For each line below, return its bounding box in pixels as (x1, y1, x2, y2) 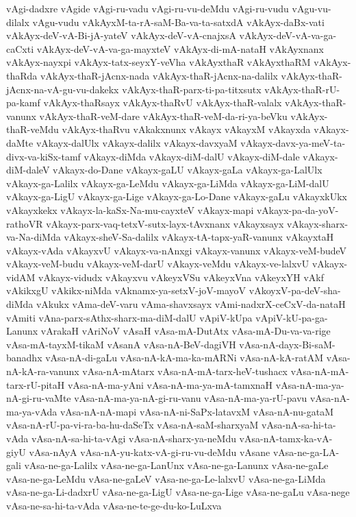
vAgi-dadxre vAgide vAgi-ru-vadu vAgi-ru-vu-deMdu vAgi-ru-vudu (6, 1, 289, 15)
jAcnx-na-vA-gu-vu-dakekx (6, 82, 119, 96)
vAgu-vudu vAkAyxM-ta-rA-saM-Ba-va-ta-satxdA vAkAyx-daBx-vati (32, 14, 325, 29)
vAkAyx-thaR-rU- (264, 82, 340, 96)
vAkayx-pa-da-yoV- (256, 202, 339, 217)
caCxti (6, 41, 34, 56)
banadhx (6, 350, 42, 365)
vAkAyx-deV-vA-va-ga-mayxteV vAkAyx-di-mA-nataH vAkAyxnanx (36, 41, 324, 56)
